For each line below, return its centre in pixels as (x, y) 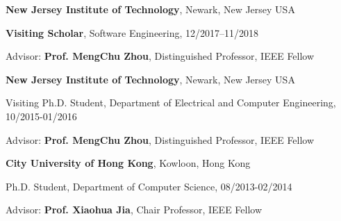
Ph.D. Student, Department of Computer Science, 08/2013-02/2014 (149, 186)
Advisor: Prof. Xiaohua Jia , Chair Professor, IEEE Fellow (134, 210)
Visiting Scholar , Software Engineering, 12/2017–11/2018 (132, 32)
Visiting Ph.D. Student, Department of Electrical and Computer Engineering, (171, 103)
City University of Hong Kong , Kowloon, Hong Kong (128, 163)
